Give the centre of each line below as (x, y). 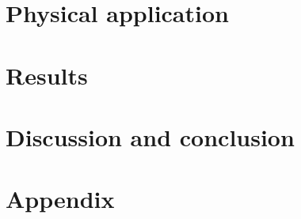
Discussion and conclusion (150, 136)
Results (47, 75)
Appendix (60, 199)
